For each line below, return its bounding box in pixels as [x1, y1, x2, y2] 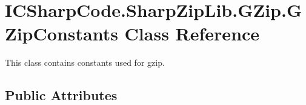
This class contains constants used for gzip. [5, 56, 165, 69]
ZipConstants [5, 21, 118, 46]
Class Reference [124, 21, 260, 46]
